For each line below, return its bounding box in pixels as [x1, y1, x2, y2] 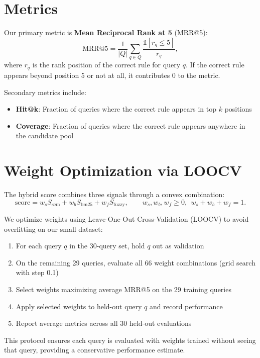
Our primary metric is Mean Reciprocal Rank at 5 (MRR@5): [4, 27, 208, 38]
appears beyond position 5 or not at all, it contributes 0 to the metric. [4, 69, 220, 80]
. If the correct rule [185, 59, 244, 70]
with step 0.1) [16, 267, 59, 278]
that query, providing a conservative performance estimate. [4, 344, 185, 355]
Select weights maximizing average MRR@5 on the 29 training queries [16, 284, 231, 295]
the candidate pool [16, 130, 74, 141]
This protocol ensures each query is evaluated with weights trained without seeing [4, 334, 256, 345]
